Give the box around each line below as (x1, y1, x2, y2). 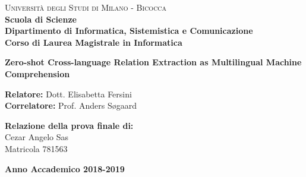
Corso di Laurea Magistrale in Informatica (5, 36, 182, 48)
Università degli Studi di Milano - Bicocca (5, 1, 167, 13)
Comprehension (5, 67, 70, 80)
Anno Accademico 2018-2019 (5, 162, 125, 175)
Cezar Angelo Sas (5, 131, 69, 143)
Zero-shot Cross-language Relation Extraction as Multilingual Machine (5, 56, 302, 68)
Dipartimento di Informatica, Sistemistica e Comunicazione (5, 24, 253, 37)
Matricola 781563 (5, 142, 68, 154)
